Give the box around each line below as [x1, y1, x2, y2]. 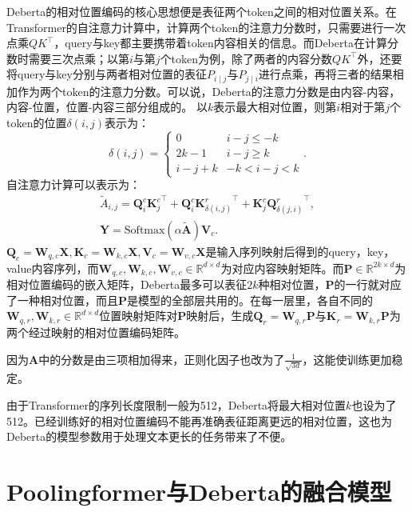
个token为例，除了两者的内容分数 [160, 50, 333, 66]
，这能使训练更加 [302, 350, 392, 367]
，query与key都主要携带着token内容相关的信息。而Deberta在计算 [53, 34, 387, 51]
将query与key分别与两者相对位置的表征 [6, 66, 207, 82]
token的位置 [6, 114, 67, 131]
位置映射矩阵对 [99, 307, 178, 324]
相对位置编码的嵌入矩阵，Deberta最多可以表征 [6, 276, 248, 293]
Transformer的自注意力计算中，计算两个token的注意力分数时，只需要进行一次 [6, 18, 406, 35]
